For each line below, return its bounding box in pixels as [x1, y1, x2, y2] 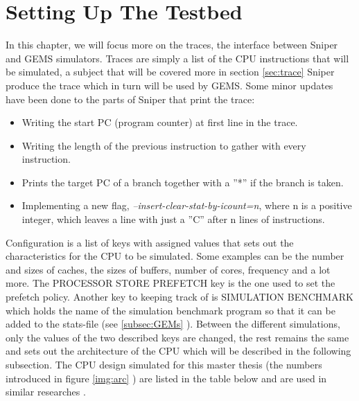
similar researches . [6, 384, 86, 399]
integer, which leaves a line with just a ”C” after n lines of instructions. [21, 212, 325, 226]
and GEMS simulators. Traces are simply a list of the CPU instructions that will [6, 51, 349, 65]
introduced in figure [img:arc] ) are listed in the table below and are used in [6, 371, 327, 385]
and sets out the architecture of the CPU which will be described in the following [6, 344, 351, 358]
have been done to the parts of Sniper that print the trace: [6, 91, 255, 106]
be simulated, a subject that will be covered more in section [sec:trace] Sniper [6, 64, 335, 79]
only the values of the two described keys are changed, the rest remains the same [6, 330, 349, 344]
